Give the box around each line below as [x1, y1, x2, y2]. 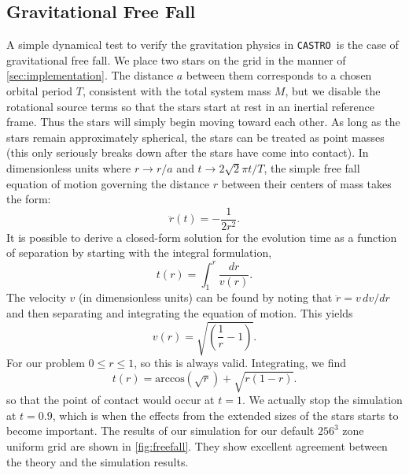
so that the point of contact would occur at [6, 392, 215, 408]
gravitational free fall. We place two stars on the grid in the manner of [6, 51, 346, 68]
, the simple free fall [263, 160, 360, 176]
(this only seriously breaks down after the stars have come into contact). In [6, 144, 369, 161]
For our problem [6, 354, 85, 371]
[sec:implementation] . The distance [6, 67, 174, 83]
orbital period [6, 83, 73, 99]
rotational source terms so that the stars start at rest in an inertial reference [6, 98, 374, 114]
